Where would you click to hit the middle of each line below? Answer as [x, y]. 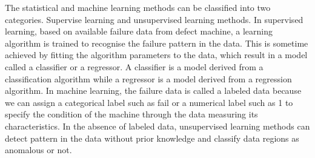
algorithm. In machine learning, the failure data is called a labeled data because [153, 91]
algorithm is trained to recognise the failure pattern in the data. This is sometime [157, 43]
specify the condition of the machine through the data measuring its [131, 114]
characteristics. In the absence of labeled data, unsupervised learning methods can [157, 126]
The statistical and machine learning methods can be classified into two [138, 7]
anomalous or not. [38, 150]
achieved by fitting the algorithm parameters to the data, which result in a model [156, 55]
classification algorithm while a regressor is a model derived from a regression [148, 78]
